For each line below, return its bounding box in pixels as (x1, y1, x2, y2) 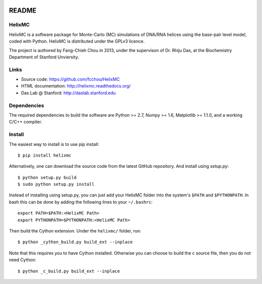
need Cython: (9, 257, 36, 263)
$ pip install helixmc (17, 152, 72, 158)
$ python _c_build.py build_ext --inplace (17, 268, 120, 274)
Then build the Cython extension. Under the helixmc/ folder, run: (9, 228, 142, 234)
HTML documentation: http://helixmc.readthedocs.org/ (21, 83, 131, 89)
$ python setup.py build (17, 175, 77, 180)
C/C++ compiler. (9, 119, 42, 125)
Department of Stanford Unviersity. (9, 54, 80, 60)
